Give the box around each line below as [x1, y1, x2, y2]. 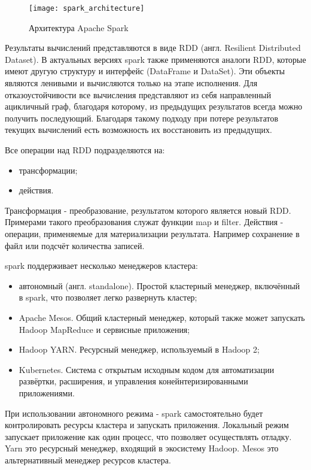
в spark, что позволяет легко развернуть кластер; [19, 291, 197, 304]
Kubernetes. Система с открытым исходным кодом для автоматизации [19, 363, 275, 375]
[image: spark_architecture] [29, 4, 145, 13]
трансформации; [19, 163, 78, 176]
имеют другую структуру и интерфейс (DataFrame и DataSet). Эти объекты [5, 65, 285, 77]
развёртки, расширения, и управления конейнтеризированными [19, 375, 248, 387]
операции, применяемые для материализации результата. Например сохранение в [5, 227, 300, 239]
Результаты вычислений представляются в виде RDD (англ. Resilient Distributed [5, 41, 301, 54]
